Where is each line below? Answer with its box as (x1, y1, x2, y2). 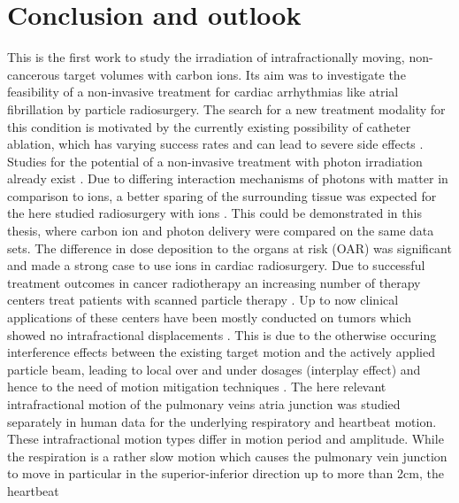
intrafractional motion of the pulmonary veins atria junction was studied (7, 395, 401, 413)
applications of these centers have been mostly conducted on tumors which (7, 308, 411, 327)
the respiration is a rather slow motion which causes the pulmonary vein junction (7, 446, 448, 465)
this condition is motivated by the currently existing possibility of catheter (7, 117, 411, 135)
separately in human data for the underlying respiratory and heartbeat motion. (7, 412, 437, 430)
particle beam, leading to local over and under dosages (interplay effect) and (7, 360, 421, 378)
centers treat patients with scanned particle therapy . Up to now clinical (7, 290, 399, 309)
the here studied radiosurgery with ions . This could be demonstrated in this (7, 204, 422, 222)
